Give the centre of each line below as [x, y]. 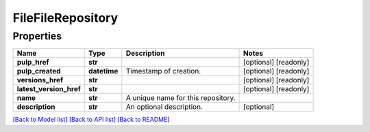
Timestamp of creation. [163, 71]
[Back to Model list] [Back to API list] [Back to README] [91, 120]
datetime [103, 71]
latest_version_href [49, 89]
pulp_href [33, 63]
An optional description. [164, 107]
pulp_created [39, 71]
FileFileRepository [65, 18]
